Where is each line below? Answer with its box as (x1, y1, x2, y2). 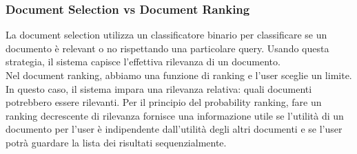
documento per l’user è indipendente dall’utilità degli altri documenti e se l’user (6, 122, 343, 136)
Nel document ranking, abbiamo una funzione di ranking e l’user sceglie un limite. (6, 68, 352, 82)
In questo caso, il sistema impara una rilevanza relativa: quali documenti (6, 81, 312, 96)
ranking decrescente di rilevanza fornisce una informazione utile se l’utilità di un (6, 108, 344, 122)
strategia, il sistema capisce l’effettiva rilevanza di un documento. (6, 54, 280, 69)
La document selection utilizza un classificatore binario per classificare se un (6, 27, 327, 42)
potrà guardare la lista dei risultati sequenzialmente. (6, 135, 227, 149)
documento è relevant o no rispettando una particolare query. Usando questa (6, 41, 329, 55)
